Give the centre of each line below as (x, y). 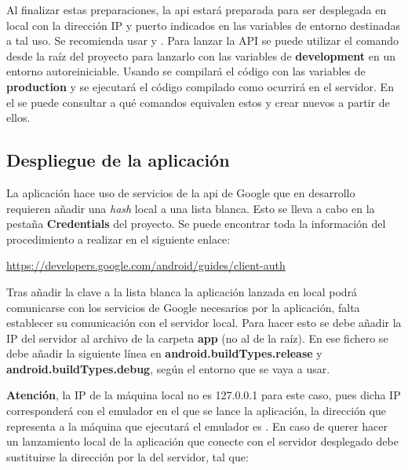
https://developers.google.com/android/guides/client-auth (146, 265)
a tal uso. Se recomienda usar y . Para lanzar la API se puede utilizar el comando (203, 40)
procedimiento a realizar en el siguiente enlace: (118, 239)
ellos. (18, 117)
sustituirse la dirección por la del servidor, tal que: (127, 456)
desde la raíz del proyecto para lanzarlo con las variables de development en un (201, 55)
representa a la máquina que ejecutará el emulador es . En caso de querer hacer (197, 426)
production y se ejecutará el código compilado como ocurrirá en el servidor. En (200, 86)
